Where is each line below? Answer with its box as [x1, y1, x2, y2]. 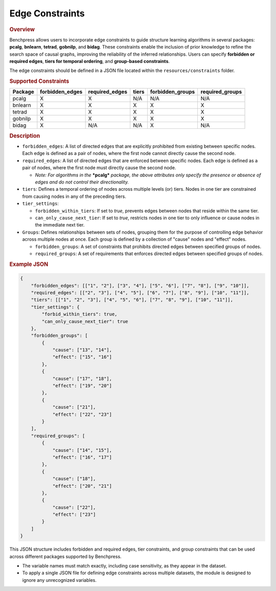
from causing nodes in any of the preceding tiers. [22, 193, 126, 199]
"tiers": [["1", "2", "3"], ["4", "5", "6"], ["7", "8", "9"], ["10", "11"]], [31, 297, 234, 303]
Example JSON [9, 261, 49, 268]
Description [9, 132, 40, 139]
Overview [9, 26, 35, 33]
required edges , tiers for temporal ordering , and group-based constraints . [9, 58, 170, 64]
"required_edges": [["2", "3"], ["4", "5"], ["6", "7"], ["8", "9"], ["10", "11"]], [31, 289, 250, 295]
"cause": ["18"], [52, 476, 96, 482]
